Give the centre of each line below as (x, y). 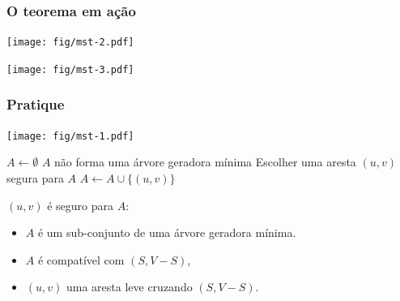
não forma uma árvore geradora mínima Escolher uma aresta (205, 162)
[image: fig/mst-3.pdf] (70, 69)
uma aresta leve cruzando (129, 287)
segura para (35, 178)
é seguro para (80, 205)
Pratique (36, 104)
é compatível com (81, 259)
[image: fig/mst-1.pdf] (70, 136)
